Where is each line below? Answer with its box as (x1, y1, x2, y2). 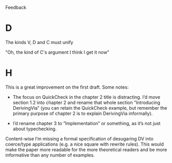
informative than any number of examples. (5, 152, 95, 158)
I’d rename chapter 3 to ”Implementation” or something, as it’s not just (12, 120, 161, 126)
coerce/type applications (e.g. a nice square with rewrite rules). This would (5, 141, 164, 147)
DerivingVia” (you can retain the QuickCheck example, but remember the (12, 105, 167, 111)
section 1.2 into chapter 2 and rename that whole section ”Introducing (12, 99, 161, 106)
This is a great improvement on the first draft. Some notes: (5, 84, 129, 90)
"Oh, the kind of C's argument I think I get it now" (5, 49, 109, 55)
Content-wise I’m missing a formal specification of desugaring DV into (5, 135, 154, 141)
